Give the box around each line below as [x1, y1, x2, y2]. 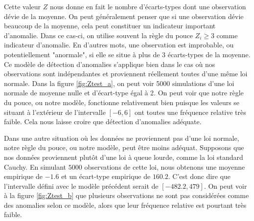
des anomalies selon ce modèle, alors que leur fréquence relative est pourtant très [4, 199, 247, 210]
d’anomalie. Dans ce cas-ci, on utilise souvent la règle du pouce [4, 30, 193, 40]
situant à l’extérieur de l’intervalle [4, 107, 106, 117]
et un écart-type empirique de [61, 171, 151, 181]
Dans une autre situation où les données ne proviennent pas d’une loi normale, [4, 133, 239, 143]
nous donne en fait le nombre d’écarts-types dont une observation [49, 1, 246, 11]
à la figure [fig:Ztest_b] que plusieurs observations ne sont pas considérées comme [4, 190, 249, 200]
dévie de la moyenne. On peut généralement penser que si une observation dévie [4, 11, 244, 21]
